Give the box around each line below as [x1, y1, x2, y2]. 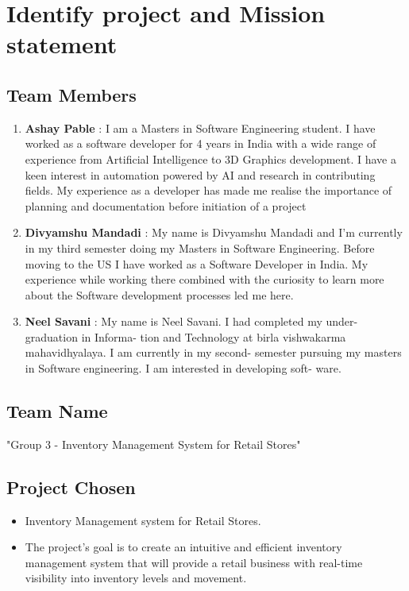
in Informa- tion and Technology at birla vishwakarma [81, 328, 346, 345]
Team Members [6, 82, 137, 106]
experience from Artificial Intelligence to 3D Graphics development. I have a [25, 150, 396, 167]
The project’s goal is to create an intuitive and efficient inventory [25, 539, 342, 555]
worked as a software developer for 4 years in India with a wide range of [25, 135, 376, 152]
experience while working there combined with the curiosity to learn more [25, 271, 384, 288]
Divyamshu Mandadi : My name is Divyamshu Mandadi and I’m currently [25, 224, 403, 241]
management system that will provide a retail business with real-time [25, 554, 363, 570]
